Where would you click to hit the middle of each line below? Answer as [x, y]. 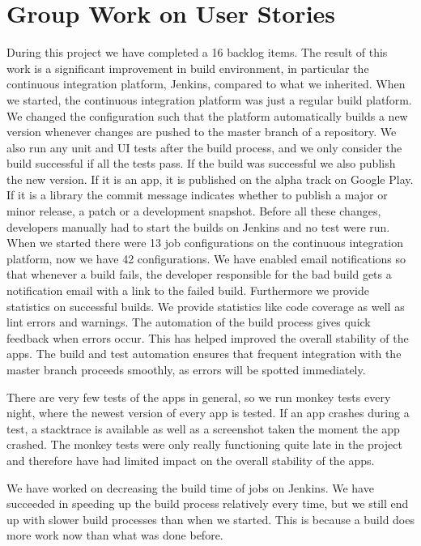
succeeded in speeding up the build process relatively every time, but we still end [208, 503]
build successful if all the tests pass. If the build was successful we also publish [201, 163]
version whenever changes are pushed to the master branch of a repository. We [202, 132]
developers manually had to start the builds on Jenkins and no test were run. [198, 226]
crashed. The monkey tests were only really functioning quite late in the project [204, 444]
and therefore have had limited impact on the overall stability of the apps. [191, 460]
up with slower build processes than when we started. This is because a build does [210, 519]
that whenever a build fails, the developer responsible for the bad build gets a [199, 274]
